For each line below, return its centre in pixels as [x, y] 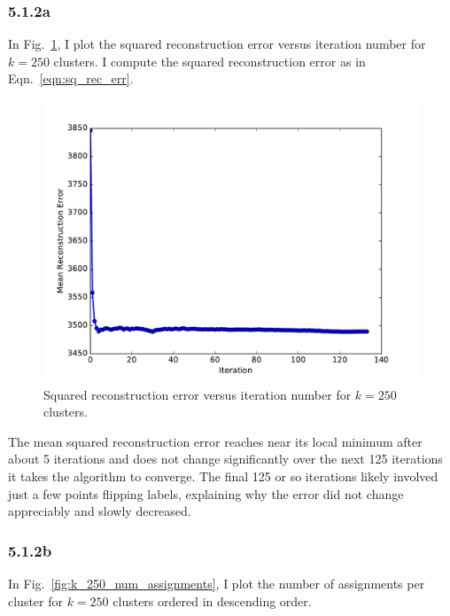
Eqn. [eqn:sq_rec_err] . [71, 78]
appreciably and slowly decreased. [100, 511]
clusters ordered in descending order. [212, 600]
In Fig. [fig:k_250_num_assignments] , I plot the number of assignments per [217, 583]
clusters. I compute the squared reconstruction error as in [209, 61]
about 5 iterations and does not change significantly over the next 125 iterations [225, 459]
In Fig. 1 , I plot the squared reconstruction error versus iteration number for [217, 44]
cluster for [35, 600]
